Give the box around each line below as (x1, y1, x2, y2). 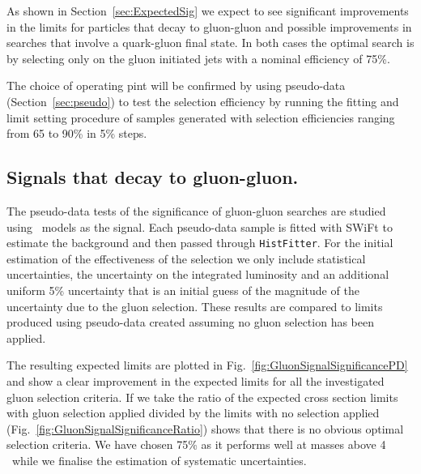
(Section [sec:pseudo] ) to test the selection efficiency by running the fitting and (6, 92, 399, 109)
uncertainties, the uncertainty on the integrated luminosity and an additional (6, 266, 389, 283)
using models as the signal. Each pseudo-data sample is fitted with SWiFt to (6, 218, 393, 235)
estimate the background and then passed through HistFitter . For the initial (6, 234, 393, 251)
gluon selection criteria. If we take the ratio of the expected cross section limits (6, 388, 398, 405)
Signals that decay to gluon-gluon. (6, 164, 299, 190)
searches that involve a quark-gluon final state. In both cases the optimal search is (6, 34, 415, 51)
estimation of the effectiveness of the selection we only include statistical (6, 250, 366, 267)
